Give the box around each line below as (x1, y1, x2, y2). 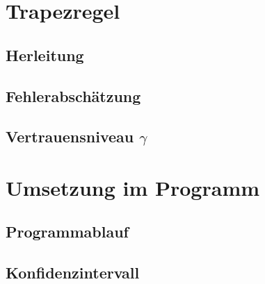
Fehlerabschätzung (6, 85, 141, 106)
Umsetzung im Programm (6, 173, 260, 201)
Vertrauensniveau (6, 126, 134, 147)
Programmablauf (6, 221, 129, 242)
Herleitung (6, 44, 84, 65)
